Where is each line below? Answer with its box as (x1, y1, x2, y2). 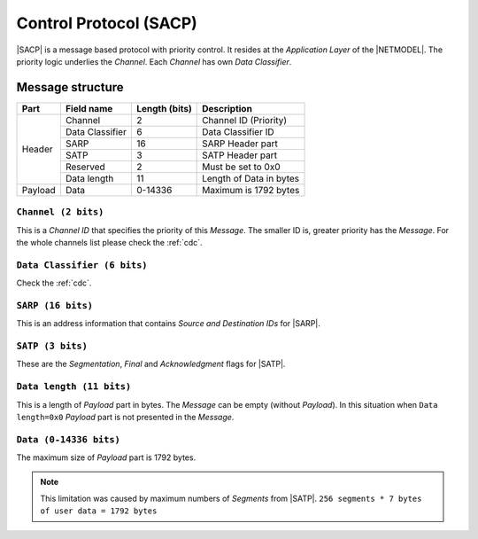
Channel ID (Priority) (202, 113, 288, 126)
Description (202, 102, 252, 114)
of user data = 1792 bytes (40, 506, 158, 516)
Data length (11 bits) (16, 381, 132, 393)
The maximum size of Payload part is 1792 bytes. (16, 452, 197, 463)
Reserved (65, 160, 105, 173)
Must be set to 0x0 (202, 160, 281, 173)
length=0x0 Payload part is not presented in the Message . (16, 411, 235, 422)
